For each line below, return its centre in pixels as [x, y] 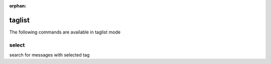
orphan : [18, 6]
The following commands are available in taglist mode [65, 32]
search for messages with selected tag [49, 55]
